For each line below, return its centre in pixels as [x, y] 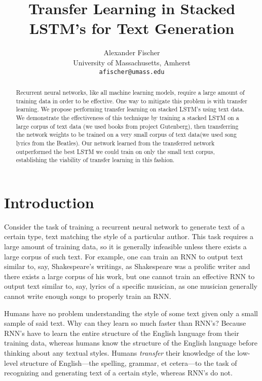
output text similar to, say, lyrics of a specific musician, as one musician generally [131, 286]
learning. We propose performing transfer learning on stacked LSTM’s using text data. [130, 109]
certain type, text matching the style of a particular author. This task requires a [129, 236]
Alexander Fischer [132, 52]
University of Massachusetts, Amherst [132, 62]
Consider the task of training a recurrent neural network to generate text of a [124, 226]
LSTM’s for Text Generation [132, 28]
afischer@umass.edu [132, 72]
